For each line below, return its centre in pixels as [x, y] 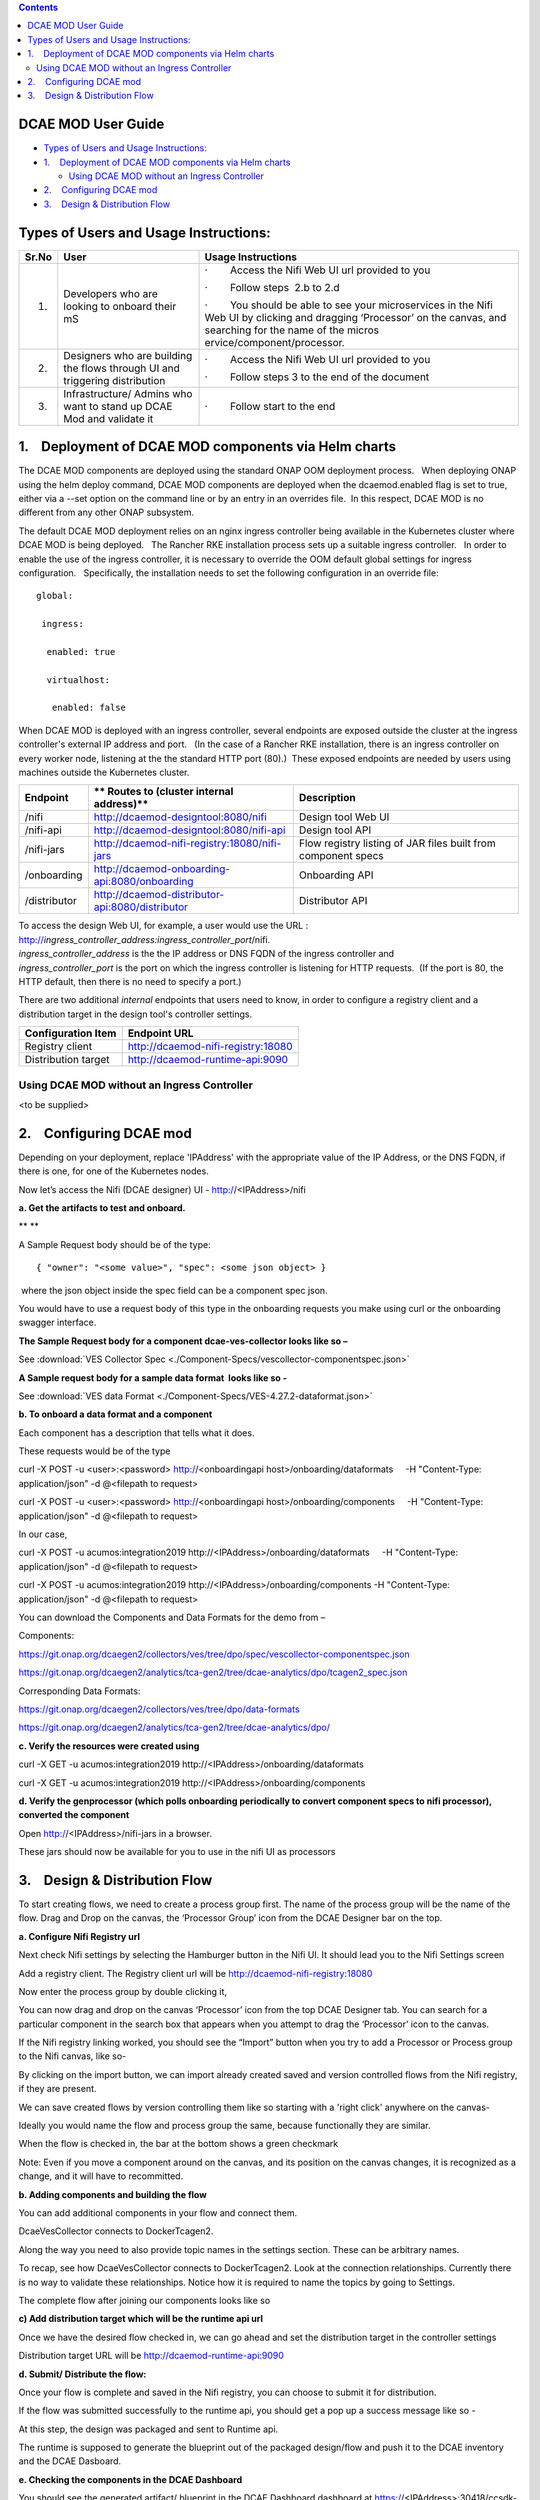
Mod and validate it [108, 418]
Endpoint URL [160, 1033]
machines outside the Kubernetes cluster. [104, 772]
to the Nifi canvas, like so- [72, 2056]
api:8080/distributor [141, 907]
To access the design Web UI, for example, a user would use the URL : [163, 926]
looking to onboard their [120, 306]
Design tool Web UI [344, 817]
